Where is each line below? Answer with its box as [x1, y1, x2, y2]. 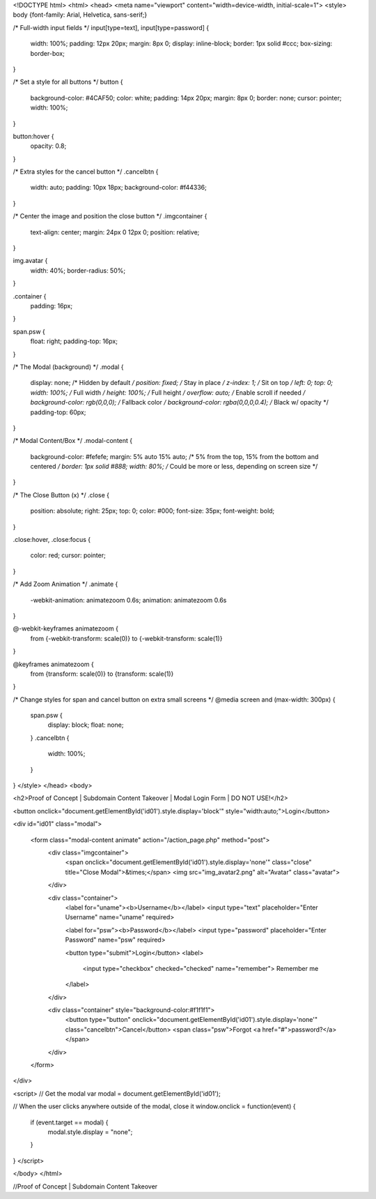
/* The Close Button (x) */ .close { [13, 490, 110, 499]
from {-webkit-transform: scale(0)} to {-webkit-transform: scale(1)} [30, 634, 223, 642]
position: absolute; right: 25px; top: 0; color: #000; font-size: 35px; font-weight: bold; [30, 506, 275, 515]
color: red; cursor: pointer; [30, 551, 106, 559]
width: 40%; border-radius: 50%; [30, 266, 125, 275]
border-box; [30, 49, 65, 57]
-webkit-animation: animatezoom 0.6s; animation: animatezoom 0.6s [30, 596, 227, 604]
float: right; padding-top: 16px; [30, 337, 118, 345]
